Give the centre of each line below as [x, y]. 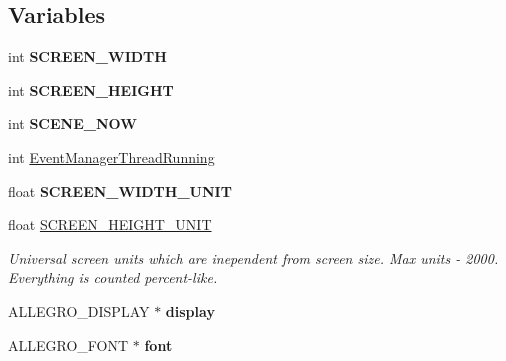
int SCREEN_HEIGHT [91, 89]
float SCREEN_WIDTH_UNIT [120, 190]
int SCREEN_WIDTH [87, 56]
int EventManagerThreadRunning [111, 156]
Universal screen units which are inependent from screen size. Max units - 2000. [253, 257]
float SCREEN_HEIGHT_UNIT [110, 224]
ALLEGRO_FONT [68, 344]
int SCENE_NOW [72, 123]
